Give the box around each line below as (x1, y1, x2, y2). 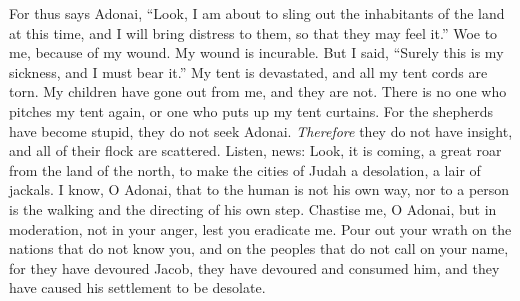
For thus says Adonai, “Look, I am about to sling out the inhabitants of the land (9, 3, 505, 23)
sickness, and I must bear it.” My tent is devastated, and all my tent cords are (9, 61, 488, 82)
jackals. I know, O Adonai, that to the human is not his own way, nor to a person (9, 179, 510, 200)
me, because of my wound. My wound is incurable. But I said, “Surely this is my (9, 42, 504, 63)
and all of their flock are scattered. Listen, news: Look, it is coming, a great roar (9, 140, 502, 161)
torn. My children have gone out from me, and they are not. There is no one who (9, 81, 507, 102)
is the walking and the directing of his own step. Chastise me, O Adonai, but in (9, 198, 497, 219)
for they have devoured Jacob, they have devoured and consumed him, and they (9, 257, 500, 278)
